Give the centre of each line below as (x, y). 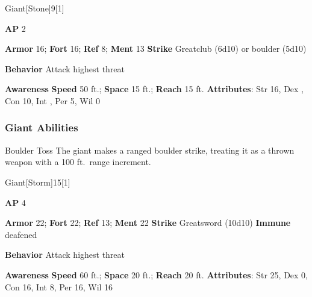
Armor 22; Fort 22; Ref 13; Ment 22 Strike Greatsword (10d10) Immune (148, 223)
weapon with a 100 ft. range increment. (78, 162)
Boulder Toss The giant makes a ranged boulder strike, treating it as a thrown (150, 150)
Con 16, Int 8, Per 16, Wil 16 (59, 286)
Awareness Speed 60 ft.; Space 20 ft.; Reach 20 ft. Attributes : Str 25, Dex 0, (157, 274)
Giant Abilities (42, 127)
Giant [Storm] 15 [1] (38, 182)
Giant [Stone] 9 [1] (35, 8)
